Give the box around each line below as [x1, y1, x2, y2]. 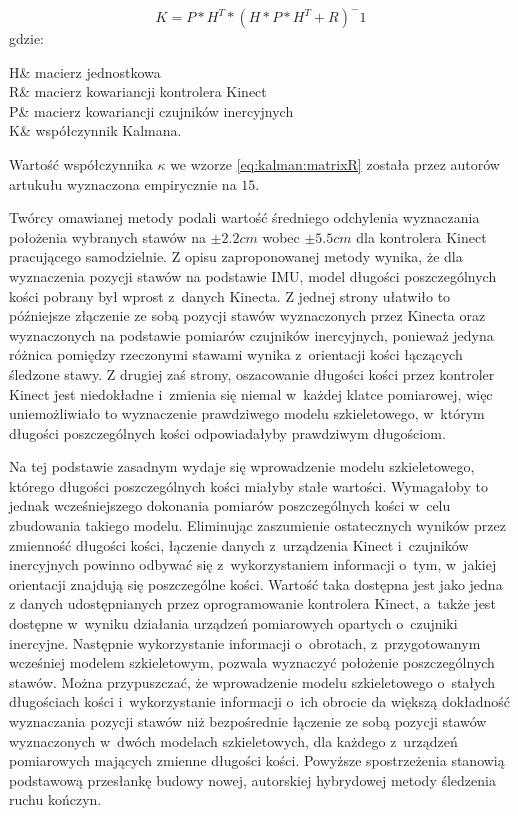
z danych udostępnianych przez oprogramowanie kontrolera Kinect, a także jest [9, 593, 496, 614]
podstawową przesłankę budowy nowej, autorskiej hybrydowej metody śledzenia [9, 769, 496, 790]
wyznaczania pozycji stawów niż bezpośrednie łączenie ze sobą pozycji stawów [9, 711, 487, 731]
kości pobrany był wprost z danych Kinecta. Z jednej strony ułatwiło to [9, 285, 451, 306]
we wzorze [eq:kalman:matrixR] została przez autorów [170, 153, 500, 174]
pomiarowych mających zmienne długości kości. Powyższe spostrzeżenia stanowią [9, 750, 505, 771]
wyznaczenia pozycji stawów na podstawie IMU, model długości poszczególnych [9, 265, 497, 286]
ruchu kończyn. [9, 789, 102, 810]
